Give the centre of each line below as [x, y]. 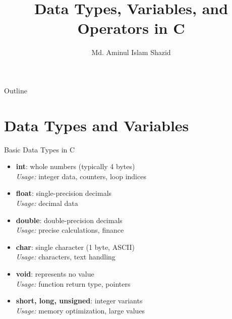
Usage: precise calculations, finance [70, 230]
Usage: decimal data [47, 203]
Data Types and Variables [97, 125]
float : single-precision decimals [64, 193]
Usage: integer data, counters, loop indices [81, 176]
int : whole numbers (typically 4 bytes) [75, 166]
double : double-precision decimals [69, 220]
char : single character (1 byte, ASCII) [75, 247]
